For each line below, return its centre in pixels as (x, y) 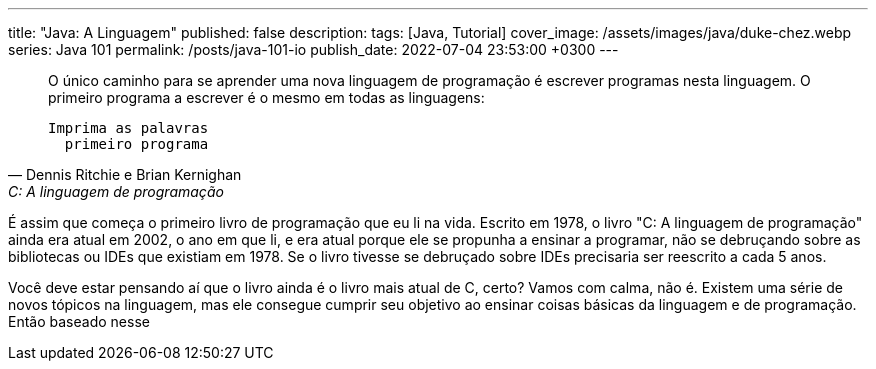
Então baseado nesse (79, 321)
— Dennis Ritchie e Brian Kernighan (125, 174)
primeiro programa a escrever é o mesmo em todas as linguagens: (266, 97)
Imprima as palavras (128, 128)
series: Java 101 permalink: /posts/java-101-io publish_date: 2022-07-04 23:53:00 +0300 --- (313, 49)
